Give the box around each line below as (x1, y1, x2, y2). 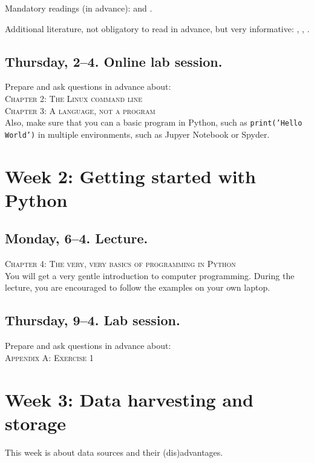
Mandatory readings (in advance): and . (5, 2, 152, 14)
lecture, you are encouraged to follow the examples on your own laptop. (5, 281, 270, 294)
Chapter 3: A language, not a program (5, 104, 155, 117)
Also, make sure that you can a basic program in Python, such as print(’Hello (5, 116, 303, 129)
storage (5, 410, 67, 435)
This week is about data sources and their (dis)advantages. (5, 445, 223, 458)
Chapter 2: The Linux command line (5, 92, 142, 104)
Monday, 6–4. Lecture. (5, 229, 148, 248)
